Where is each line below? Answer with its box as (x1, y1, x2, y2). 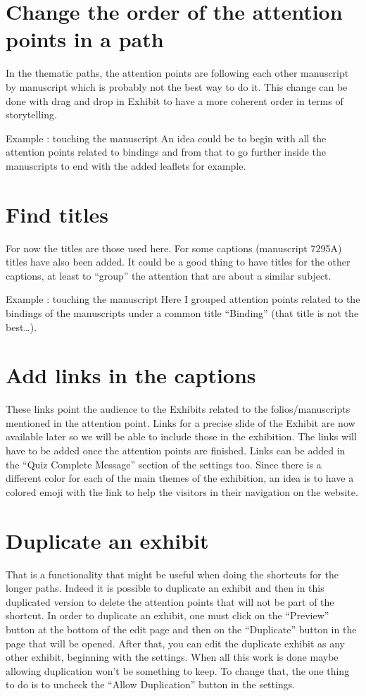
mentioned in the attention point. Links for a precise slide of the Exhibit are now (6, 415, 355, 430)
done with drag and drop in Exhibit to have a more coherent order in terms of (6, 93, 343, 108)
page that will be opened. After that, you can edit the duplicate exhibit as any (6, 635, 345, 650)
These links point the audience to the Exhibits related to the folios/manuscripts (6, 402, 351, 416)
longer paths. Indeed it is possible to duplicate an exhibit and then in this (6, 580, 324, 595)
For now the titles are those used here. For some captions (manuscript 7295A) (6, 240, 342, 255)
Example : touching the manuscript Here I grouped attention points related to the (6, 292, 360, 306)
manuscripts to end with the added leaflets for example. (6, 158, 246, 173)
